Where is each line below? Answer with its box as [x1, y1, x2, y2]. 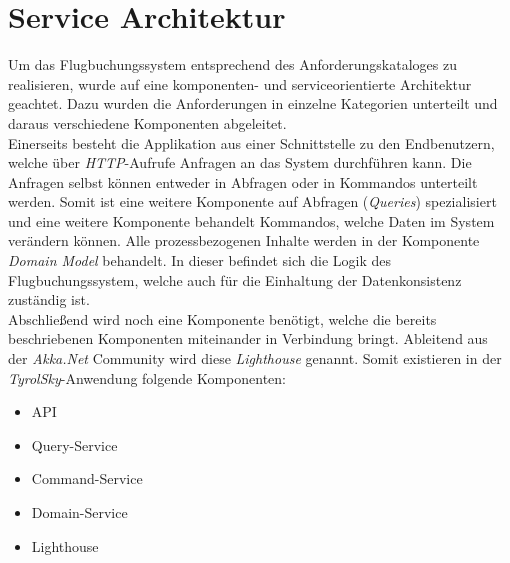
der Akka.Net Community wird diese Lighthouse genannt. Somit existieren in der [8, 348, 502, 369]
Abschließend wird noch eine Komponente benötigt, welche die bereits [8, 308, 437, 329]
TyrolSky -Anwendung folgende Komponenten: [8, 367, 286, 388]
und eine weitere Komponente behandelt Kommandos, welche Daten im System [8, 210, 495, 231]
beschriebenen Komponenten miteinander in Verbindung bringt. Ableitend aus [8, 328, 488, 349]
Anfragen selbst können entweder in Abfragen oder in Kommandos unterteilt [8, 171, 478, 192]
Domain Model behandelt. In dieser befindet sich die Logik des [8, 250, 391, 271]
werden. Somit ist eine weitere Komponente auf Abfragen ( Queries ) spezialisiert [8, 191, 497, 212]
